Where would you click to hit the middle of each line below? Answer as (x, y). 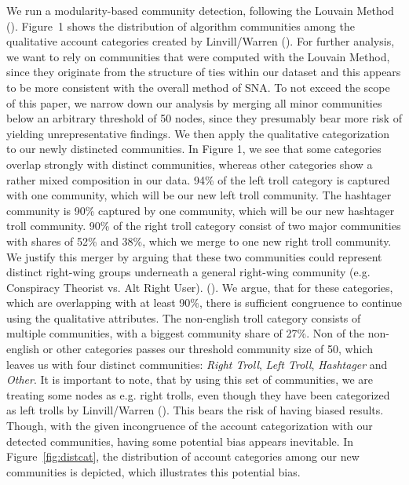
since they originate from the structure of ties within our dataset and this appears (204, 72)
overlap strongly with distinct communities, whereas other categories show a (190, 164)
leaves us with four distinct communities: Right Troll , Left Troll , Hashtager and (197, 364)
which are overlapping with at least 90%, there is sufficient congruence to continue (204, 303)
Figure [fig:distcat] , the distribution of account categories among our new (183, 456)
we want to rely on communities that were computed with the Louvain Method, (198, 56)
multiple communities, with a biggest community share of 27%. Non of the (186, 333)
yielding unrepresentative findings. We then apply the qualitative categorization (198, 133)
